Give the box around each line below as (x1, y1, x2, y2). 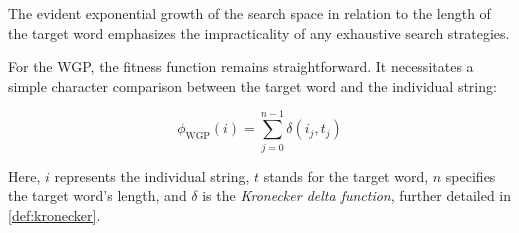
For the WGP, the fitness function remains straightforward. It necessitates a (8, 56, 474, 77)
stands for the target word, (263, 165, 429, 186)
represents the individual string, (54, 165, 250, 186)
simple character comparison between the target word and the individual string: (8, 75, 497, 96)
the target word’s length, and (8, 185, 187, 206)
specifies (445, 165, 496, 186)
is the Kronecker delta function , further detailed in (202, 185, 512, 206)
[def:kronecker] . (8, 204, 101, 225)
